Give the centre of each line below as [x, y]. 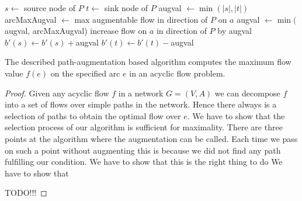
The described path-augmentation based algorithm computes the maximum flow [148, 62]
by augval [235, 31]
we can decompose [247, 93]
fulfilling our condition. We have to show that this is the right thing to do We [144, 162]
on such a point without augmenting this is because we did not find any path [143, 150]
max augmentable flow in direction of [141, 19]
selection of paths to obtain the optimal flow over [93, 115]
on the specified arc [85, 73]
